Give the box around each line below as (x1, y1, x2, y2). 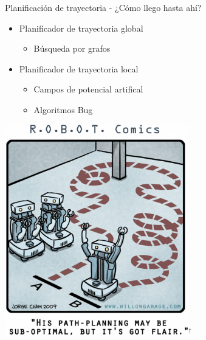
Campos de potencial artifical (33, 83, 143, 95)
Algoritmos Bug (33, 103, 93, 116)
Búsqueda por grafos (33, 42, 111, 55)
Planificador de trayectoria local (19, 62, 139, 75)
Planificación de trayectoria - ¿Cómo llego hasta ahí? (5, 1, 202, 13)
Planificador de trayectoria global (19, 21, 143, 34)
